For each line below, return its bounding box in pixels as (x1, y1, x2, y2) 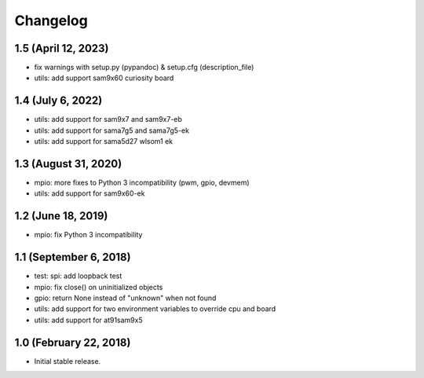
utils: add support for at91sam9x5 (34, 315, 143, 325)
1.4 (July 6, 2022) (14, 94, 103, 108)
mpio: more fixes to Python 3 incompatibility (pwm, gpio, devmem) (34, 178, 250, 188)
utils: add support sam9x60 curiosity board (34, 73, 174, 83)
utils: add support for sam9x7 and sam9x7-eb (34, 115, 182, 124)
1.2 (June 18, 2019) (14, 209, 108, 223)
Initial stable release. (34, 356, 101, 365)
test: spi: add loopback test (34, 271, 122, 281)
